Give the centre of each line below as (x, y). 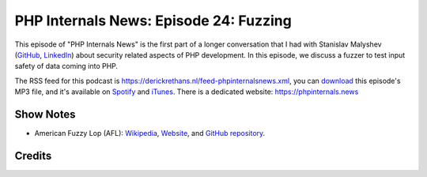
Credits (33, 155)
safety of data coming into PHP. (66, 66)
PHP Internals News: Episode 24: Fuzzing (153, 21)
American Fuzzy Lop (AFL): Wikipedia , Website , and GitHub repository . (150, 134)
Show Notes (45, 114)
